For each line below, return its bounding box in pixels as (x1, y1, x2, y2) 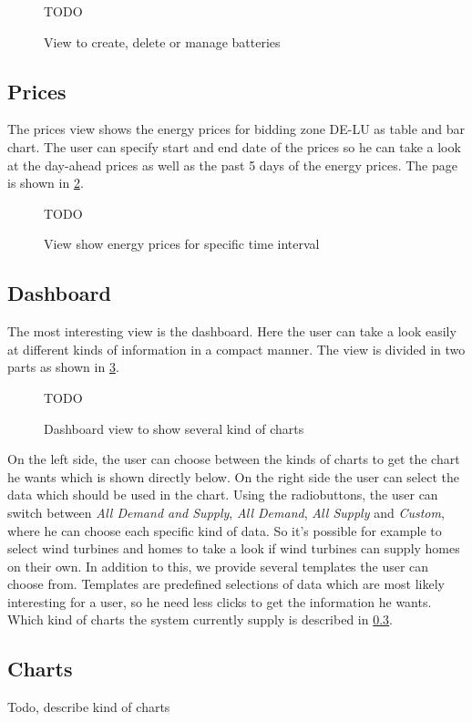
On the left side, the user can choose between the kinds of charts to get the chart (7, 449, 460, 469)
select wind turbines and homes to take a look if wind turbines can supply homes (7, 539, 460, 558)
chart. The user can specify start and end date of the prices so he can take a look (7, 137, 461, 156)
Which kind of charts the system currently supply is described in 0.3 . (7, 610, 393, 629)
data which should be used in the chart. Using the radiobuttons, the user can (7, 485, 438, 504)
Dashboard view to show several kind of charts (44, 418, 304, 438)
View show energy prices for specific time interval (44, 234, 320, 253)
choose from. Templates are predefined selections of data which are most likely (7, 574, 445, 593)
